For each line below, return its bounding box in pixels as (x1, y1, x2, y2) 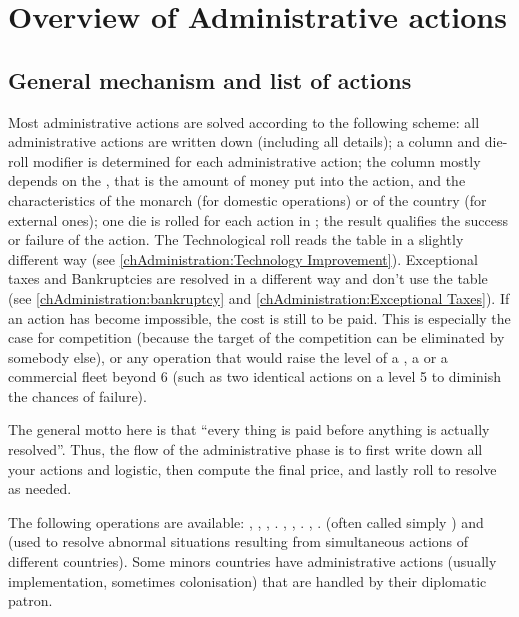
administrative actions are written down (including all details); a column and (8, 131, 481, 152)
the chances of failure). (8, 385, 147, 406)
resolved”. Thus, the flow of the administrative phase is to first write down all (8, 439, 483, 460)
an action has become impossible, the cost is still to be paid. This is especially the (8, 307, 511, 328)
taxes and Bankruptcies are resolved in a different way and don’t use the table (8, 268, 488, 289)
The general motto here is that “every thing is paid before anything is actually (8, 419, 490, 440)
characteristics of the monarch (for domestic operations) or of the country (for (8, 189, 487, 210)
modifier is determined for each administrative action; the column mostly (32, 150, 481, 171)
